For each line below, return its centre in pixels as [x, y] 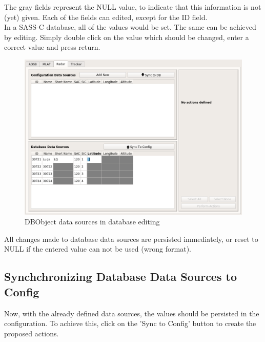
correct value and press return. [52, 47]
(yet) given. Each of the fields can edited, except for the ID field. [106, 17]
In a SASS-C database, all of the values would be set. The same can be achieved [130, 27]
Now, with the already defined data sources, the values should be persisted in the [132, 313]
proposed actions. [32, 333]
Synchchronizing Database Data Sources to [120, 277]
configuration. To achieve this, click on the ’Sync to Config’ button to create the [130, 323]
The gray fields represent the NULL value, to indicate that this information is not [133, 7]
